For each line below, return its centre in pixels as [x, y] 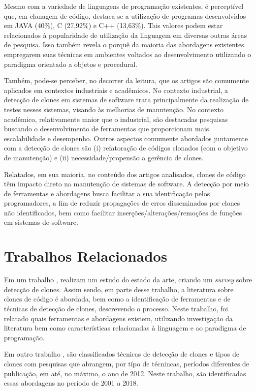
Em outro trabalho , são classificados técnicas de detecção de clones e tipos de [122, 354]
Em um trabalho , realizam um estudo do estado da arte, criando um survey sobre [128, 280]
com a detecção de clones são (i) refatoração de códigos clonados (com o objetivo [126, 148]
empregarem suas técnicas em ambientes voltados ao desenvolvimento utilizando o [128, 54]
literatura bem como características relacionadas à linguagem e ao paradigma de [125, 328]
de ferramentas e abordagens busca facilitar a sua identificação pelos [107, 193]
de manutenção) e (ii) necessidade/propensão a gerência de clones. [104, 157]
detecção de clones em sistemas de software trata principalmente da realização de [126, 100]
